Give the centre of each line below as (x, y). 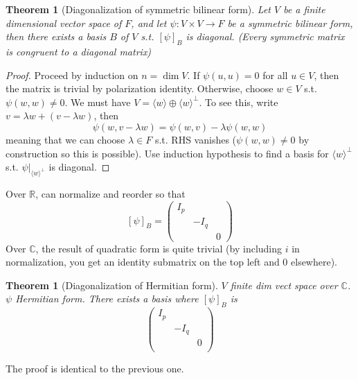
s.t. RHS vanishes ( (196, 139)
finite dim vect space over (284, 285)
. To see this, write (239, 102)
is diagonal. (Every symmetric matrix (265, 36)
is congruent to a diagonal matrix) (79, 51)
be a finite (304, 9)
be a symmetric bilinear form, (290, 23)
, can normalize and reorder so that (110, 193)
